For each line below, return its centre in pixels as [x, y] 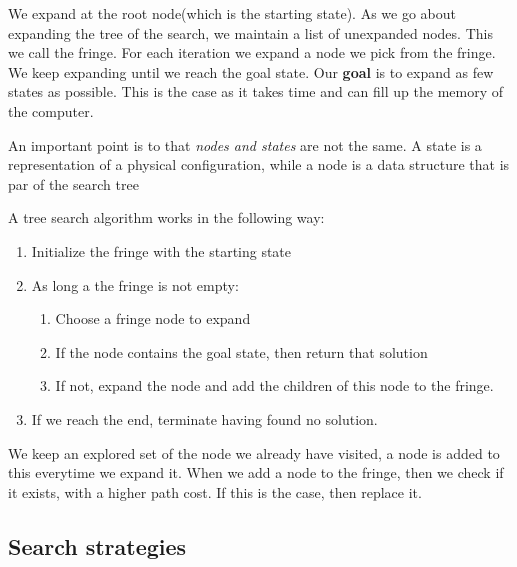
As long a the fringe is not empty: [135, 284]
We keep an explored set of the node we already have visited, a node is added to [254, 452]
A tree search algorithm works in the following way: [166, 217]
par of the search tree [73, 183]
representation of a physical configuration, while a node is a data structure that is [259, 164]
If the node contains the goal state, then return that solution [241, 351]
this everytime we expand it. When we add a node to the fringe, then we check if [256, 472]
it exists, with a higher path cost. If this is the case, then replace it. [215, 491]
